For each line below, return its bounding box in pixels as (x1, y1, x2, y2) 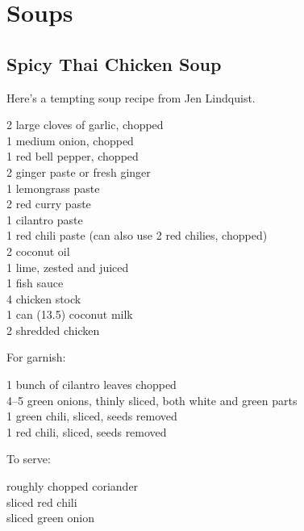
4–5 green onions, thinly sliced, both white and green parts (6, 391, 298, 408)
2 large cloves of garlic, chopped (6, 116, 164, 133)
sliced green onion (6, 509, 95, 526)
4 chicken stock (6, 290, 81, 307)
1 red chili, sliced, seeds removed (6, 423, 167, 440)
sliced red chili (6, 493, 77, 510)
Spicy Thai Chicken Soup (6, 51, 222, 76)
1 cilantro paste (6, 211, 83, 228)
